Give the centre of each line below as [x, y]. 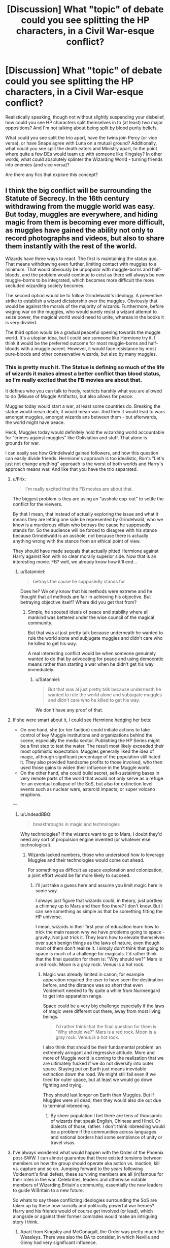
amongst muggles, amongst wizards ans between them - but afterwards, [81, 417]
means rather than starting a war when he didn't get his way [91, 664]
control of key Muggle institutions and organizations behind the [86, 735]
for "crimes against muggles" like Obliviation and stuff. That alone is [76, 438]
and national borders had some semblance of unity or [107, 1137]
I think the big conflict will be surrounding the [78, 191]
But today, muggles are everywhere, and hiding [82, 215]
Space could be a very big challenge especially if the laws [104, 1006]
